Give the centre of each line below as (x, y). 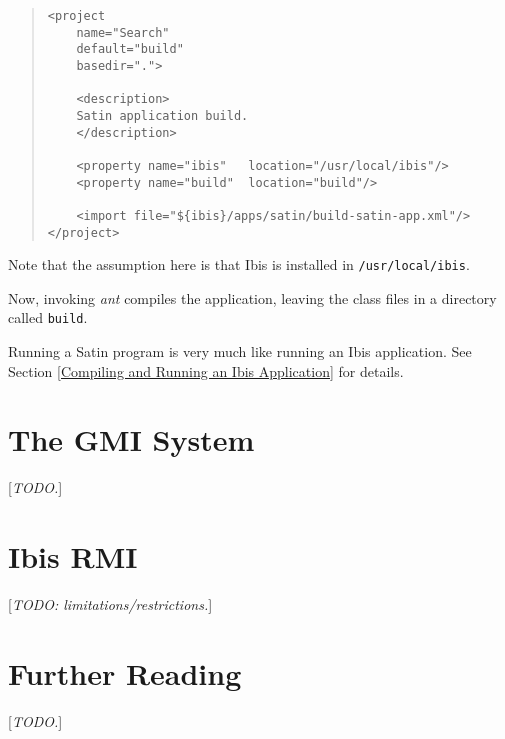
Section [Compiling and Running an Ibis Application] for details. (206, 370)
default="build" (130, 49)
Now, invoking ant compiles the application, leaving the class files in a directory (252, 297)
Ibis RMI (73, 556)
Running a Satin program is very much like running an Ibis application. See (240, 351)
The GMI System (131, 439)
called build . (48, 317)
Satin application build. (162, 115)
